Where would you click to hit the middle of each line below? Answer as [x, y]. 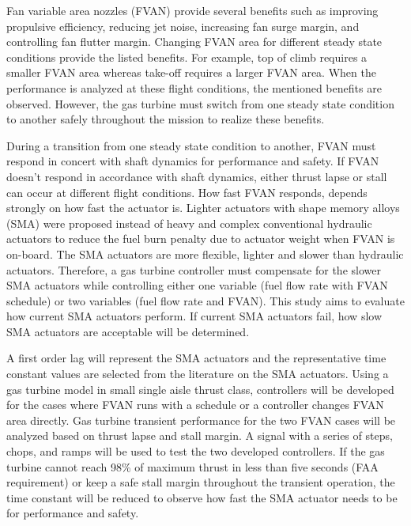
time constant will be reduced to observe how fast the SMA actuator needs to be [202, 497]
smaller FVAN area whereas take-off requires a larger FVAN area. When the [191, 72]
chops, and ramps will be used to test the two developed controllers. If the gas [196, 451]
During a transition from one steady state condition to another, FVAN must [191, 145]
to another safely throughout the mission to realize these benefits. [166, 119]
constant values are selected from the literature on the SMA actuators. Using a [198, 374]
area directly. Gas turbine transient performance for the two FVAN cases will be [201, 420]
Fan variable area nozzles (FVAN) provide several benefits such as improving [192, 10]
